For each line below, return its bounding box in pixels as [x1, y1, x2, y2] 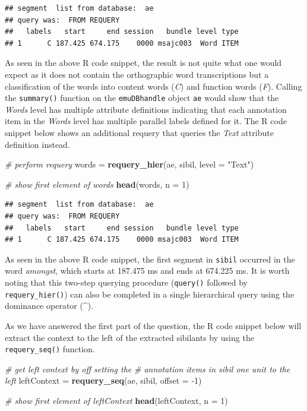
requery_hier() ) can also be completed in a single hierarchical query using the [5, 287, 295, 300]
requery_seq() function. [5, 343, 95, 355]
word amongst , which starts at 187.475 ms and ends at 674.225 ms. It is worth [5, 264, 290, 277]
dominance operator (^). [5, 299, 94, 312]
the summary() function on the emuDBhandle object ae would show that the [5, 91, 279, 104]
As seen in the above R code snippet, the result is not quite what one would [5, 56, 282, 69]
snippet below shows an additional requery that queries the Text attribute [5, 127, 274, 138]
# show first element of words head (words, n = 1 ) [5, 178, 189, 190]
